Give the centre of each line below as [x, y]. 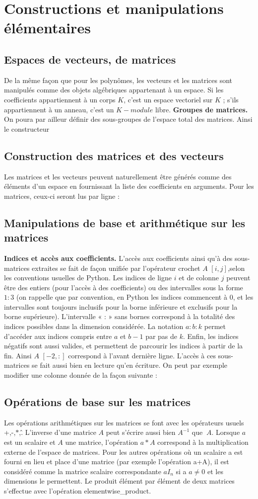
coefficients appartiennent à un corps [60, 99]
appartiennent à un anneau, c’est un [59, 109]
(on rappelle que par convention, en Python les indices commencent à [122, 297]
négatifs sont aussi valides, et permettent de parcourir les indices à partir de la [124, 346]
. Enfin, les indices [211, 336]
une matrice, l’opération [102, 442]
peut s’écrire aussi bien [141, 432]
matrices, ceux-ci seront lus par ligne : [62, 196]
